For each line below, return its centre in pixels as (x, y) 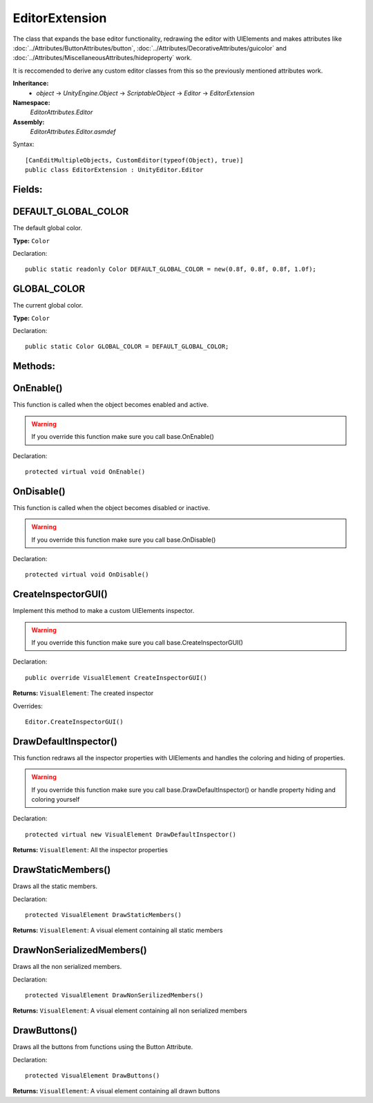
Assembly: (29, 122)
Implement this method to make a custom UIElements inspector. (104, 611)
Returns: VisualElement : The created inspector (83, 693)
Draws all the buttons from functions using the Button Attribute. (103, 1047)
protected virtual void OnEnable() (85, 471)
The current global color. (48, 305)
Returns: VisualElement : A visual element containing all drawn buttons (116, 1091)
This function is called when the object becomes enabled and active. (111, 405)
